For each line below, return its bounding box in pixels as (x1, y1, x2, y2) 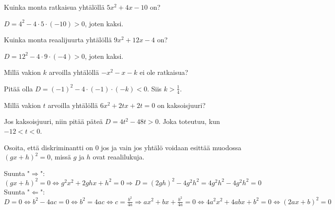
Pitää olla (4, 83, 33, 93)
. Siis (147, 83, 162, 93)
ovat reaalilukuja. (93, 152, 145, 162)
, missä (50, 152, 71, 162)
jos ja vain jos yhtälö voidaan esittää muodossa (101, 142, 242, 152)
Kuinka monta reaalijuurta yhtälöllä (4, 35, 112, 45)
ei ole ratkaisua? (139, 67, 188, 77)
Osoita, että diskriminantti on (4, 142, 93, 152)
